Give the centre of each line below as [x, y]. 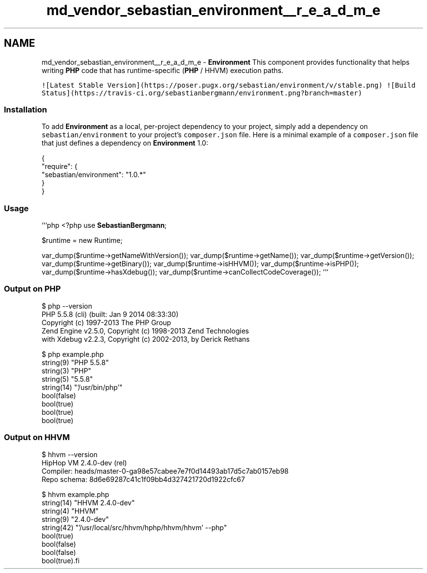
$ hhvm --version [70, 454]
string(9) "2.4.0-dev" [75, 519]
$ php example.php [73, 354]
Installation [26, 109]
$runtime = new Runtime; [82, 240]
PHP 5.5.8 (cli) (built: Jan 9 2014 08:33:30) [110, 314]
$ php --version [67, 306]
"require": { [59, 166]
